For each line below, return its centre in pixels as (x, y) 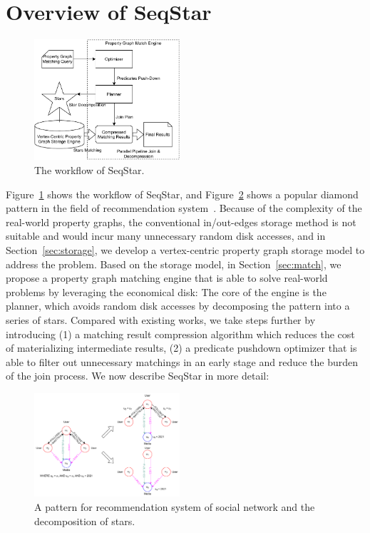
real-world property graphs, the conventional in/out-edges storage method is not (181, 222)
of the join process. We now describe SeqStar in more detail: (138, 376)
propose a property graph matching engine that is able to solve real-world (167, 278)
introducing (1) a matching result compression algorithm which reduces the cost (180, 334)
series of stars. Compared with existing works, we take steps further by (161, 319)
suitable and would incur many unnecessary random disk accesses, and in (166, 236)
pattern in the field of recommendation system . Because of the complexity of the (184, 208)
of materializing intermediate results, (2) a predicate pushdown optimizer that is (181, 348)
